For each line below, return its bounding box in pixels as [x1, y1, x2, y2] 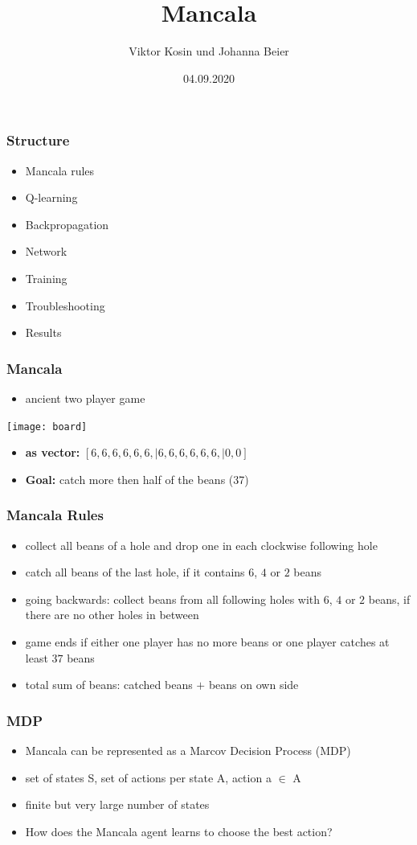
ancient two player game [25, 389, 145, 406]
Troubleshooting [25, 297, 105, 314]
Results [25, 324, 62, 341]
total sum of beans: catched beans [25, 676, 193, 693]
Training [25, 269, 67, 286]
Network [25, 243, 67, 260]
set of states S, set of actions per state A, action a [25, 769, 272, 786]
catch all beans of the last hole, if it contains [25, 564, 245, 580]
